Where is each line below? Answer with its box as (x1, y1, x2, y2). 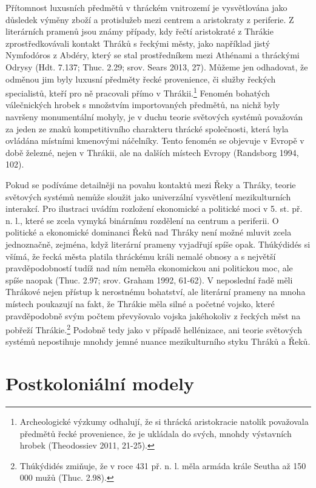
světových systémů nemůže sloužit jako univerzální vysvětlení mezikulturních (5, 190, 291, 203)
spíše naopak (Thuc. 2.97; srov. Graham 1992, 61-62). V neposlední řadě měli (5, 273, 293, 286)
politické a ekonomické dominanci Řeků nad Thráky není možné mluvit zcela (5, 226, 292, 239)
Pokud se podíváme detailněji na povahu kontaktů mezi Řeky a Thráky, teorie (5, 178, 296, 191)
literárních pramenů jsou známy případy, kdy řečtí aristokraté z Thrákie (5, 25, 274, 38)
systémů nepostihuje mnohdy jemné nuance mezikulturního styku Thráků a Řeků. (5, 335, 311, 348)
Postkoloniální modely (5, 371, 195, 396)
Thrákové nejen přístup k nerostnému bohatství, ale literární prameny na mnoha (5, 285, 306, 298)
